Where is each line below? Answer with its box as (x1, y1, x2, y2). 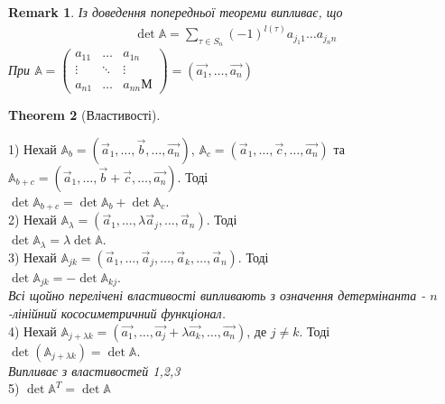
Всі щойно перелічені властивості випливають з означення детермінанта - (8, 286, 426, 305)
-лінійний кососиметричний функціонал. (8, 304, 227, 323)
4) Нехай (8, 321, 57, 340)
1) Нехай (8, 139, 57, 158)
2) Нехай (8, 210, 57, 229)
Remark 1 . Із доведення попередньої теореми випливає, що (8, 3, 343, 21)
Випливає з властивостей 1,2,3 (8, 361, 181, 380)
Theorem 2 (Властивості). (8, 106, 161, 124)
